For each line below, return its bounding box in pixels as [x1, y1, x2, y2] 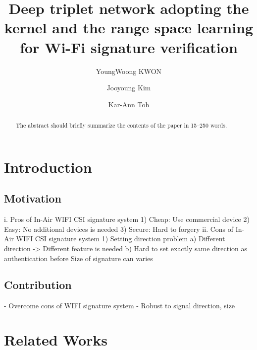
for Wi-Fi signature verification [20, 37, 238, 57]
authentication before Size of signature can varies [4, 253, 153, 263]
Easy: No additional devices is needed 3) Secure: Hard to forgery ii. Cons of [4, 223, 234, 234]
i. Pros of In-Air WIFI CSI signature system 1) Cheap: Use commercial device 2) [4, 214, 250, 224]
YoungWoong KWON [96, 66, 162, 76]
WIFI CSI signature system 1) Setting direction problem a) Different [16, 233, 225, 244]
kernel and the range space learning [4, 17, 254, 38]
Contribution [4, 277, 72, 292]
